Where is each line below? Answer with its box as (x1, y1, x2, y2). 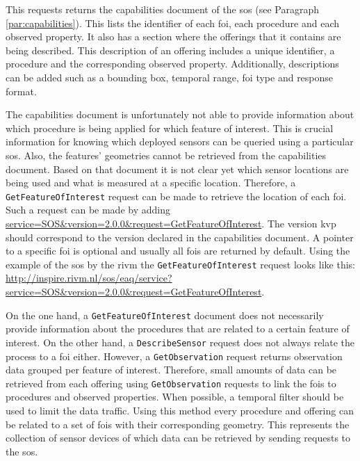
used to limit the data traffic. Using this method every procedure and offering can (6, 403, 354, 417)
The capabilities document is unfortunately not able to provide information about (6, 107, 354, 122)
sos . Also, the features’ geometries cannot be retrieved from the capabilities (6, 147, 327, 162)
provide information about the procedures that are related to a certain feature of (6, 321, 350, 336)
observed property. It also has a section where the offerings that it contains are (6, 29, 341, 44)
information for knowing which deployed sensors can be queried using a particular (6, 134, 354, 149)
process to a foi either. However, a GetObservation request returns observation (6, 348, 343, 363)
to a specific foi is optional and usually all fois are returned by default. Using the (6, 243, 350, 258)
